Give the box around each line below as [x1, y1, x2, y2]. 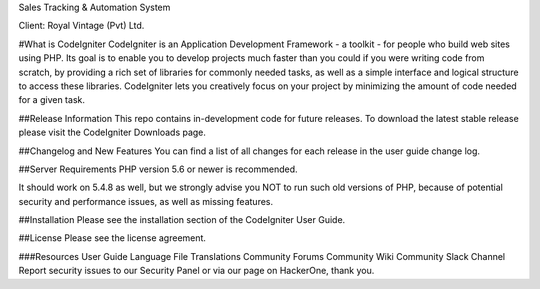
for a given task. [18, 94, 85, 106]
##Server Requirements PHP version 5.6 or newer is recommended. [18, 163, 299, 175]
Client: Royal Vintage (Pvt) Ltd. [18, 20, 145, 32]
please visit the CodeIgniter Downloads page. [18, 126, 207, 139]
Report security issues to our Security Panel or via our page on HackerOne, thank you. [18, 265, 375, 277]
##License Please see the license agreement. [18, 232, 207, 244]
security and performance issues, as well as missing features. [18, 195, 274, 207]
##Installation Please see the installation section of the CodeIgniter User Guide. [18, 214, 346, 226]
